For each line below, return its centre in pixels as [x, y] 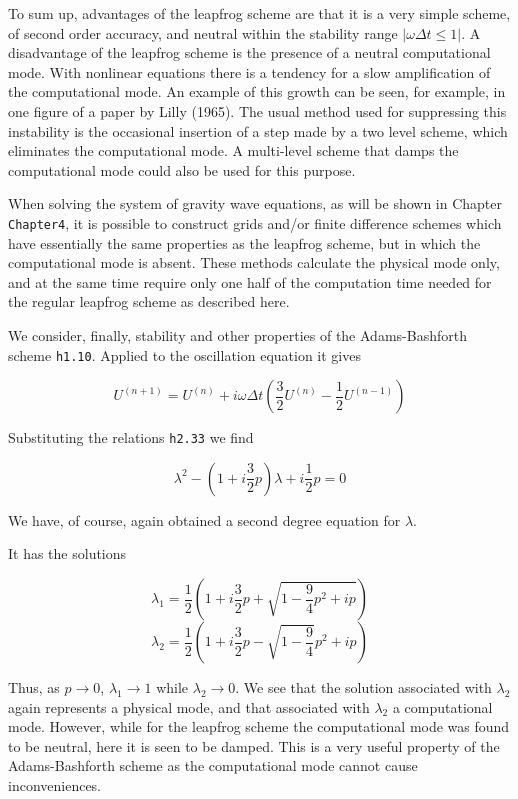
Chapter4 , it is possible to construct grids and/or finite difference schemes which [255, 222]
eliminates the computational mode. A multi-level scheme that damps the [233, 150]
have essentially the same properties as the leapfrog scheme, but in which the [244, 242]
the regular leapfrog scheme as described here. [149, 301]
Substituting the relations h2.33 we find [131, 437]
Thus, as [34, 687]
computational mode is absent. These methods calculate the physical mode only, [254, 262]
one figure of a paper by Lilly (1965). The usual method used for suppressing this [257, 110]
